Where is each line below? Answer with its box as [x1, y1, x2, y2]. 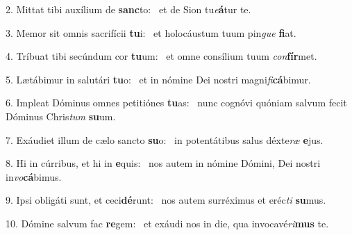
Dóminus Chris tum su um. [6, 108, 116, 123]
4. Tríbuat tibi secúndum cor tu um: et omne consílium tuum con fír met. [6, 49, 317, 63]
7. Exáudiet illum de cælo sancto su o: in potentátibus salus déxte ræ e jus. [6, 132, 324, 147]
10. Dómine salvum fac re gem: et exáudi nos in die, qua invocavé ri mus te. [6, 216, 329, 230]
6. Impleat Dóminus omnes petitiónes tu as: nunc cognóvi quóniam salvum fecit [6, 95, 347, 110]
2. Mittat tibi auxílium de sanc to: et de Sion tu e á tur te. [6, 2, 251, 16]
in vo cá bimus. [6, 169, 62, 184]
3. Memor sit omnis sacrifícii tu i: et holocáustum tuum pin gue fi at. [6, 25, 296, 40]
